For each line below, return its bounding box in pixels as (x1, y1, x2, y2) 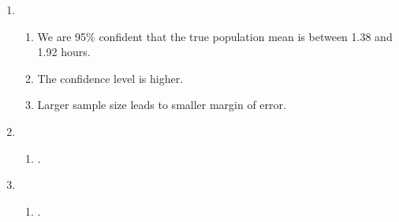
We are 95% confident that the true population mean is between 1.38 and (37, 28, 393, 44)
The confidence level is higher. (37, 70, 184, 86)
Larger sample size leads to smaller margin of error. (37, 96, 286, 113)
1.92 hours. (37, 43, 91, 60)
